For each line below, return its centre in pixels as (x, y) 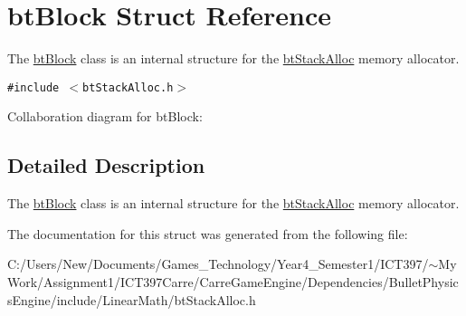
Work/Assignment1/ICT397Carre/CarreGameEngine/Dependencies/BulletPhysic (233, 281)
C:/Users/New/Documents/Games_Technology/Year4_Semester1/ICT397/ (218, 264)
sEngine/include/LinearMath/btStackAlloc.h (132, 299)
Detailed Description (106, 165)
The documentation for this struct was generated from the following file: (208, 233)
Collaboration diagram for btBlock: (105, 116)
